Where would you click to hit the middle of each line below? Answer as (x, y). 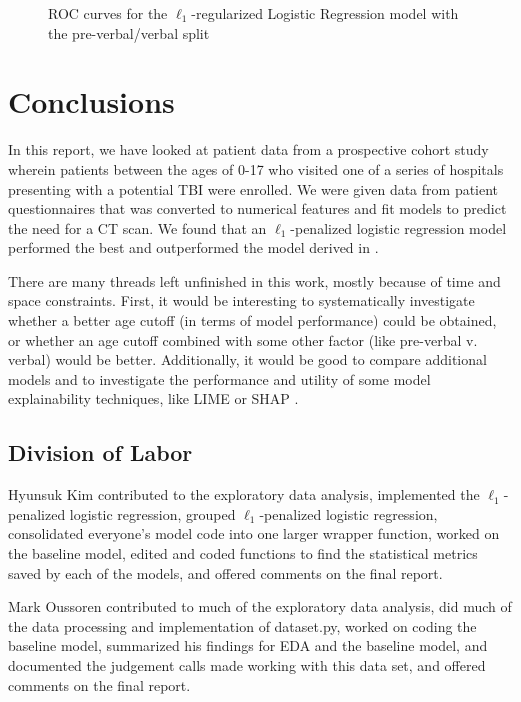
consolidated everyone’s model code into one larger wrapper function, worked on (254, 533)
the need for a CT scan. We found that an (137, 227)
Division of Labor (100, 452)
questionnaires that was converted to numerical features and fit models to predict (257, 208)
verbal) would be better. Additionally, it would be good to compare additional (247, 359)
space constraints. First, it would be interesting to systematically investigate (241, 300)
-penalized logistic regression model (398, 227)
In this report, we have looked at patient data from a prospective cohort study (248, 149)
